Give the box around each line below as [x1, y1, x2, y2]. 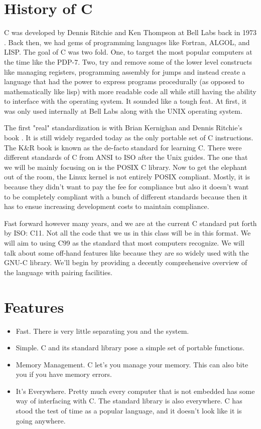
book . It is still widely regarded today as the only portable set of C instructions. [4, 132, 253, 143]
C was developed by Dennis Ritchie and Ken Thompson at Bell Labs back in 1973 [4, 27, 257, 38]
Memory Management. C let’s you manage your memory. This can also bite [16, 359, 248, 369]
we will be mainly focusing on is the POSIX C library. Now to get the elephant [4, 161, 247, 172]
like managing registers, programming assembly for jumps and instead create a [4, 66, 246, 77]
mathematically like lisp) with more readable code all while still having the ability [4, 86, 256, 96]
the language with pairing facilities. [4, 267, 112, 277]
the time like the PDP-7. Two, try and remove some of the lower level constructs [4, 56, 252, 67]
